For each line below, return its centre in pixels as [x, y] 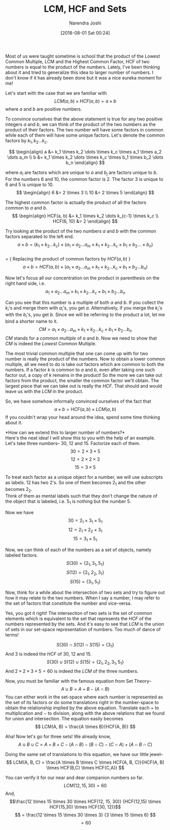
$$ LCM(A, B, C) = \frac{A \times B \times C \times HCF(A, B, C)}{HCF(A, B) [85, 762]
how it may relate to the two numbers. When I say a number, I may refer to [82, 598]
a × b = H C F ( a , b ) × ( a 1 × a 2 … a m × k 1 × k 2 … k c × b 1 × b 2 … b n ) [85, 267]
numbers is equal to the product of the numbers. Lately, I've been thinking [83, 67]
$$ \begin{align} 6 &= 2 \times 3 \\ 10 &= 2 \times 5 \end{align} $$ [85, 192]
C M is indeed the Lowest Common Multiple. [51, 344]
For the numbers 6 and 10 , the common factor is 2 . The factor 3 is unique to [84, 179]
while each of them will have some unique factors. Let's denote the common [85, 135]
